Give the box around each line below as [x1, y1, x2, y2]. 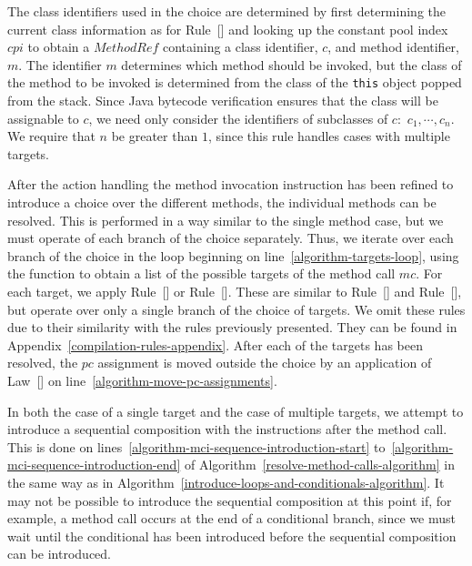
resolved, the [7, 353, 78, 372]
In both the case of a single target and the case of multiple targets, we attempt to [7, 401, 464, 420]
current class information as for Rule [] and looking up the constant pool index [7, 19, 448, 38]
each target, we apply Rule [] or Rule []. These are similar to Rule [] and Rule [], [7, 281, 462, 300]
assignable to [7, 108, 79, 127]
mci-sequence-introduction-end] [7, 455, 181, 474]
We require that [7, 126, 95, 146]
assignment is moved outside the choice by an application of [97, 353, 432, 372]
